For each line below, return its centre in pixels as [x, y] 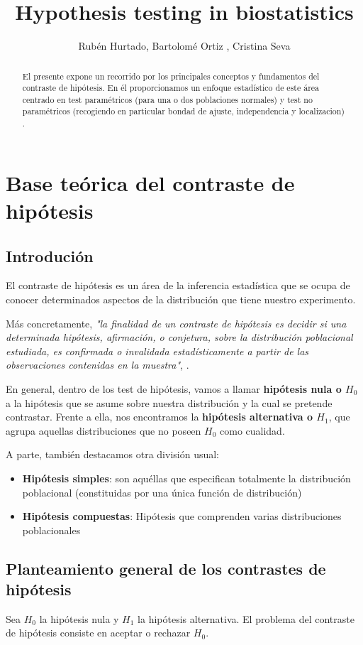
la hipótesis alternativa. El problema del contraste [246, 618]
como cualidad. [252, 430]
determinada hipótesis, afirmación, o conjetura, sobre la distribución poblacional [179, 337]
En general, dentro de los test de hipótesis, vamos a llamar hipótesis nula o [174, 388]
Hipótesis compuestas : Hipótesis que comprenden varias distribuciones [182, 516]
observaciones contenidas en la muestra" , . [97, 365]
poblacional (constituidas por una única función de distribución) [162, 492]
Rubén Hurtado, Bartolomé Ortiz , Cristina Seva [184, 46]
